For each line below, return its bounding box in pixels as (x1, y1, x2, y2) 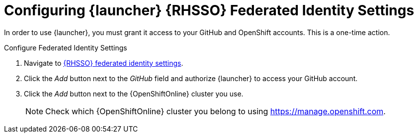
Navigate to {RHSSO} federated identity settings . (24, 58, 183, 67)
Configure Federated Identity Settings (4, 43, 127, 52)
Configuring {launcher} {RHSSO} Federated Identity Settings (4, 2, 415, 19)
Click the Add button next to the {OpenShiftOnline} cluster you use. (24, 89, 244, 98)
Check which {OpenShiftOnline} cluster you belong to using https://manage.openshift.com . (45, 106, 386, 116)
